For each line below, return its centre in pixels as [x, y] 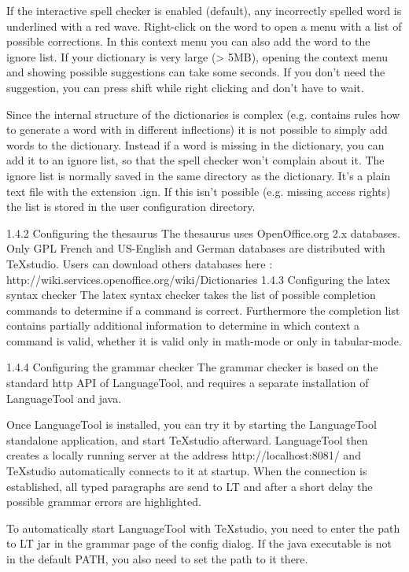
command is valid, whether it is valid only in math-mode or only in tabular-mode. [204, 340]
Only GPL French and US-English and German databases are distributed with [196, 248]
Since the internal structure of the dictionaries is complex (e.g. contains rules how [203, 114]
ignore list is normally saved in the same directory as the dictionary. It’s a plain [199, 175]
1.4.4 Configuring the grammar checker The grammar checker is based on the [192, 367]
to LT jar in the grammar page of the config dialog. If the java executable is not [199, 543]
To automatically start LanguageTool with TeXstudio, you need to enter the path [203, 528]
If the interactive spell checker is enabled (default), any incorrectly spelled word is [204, 10]
